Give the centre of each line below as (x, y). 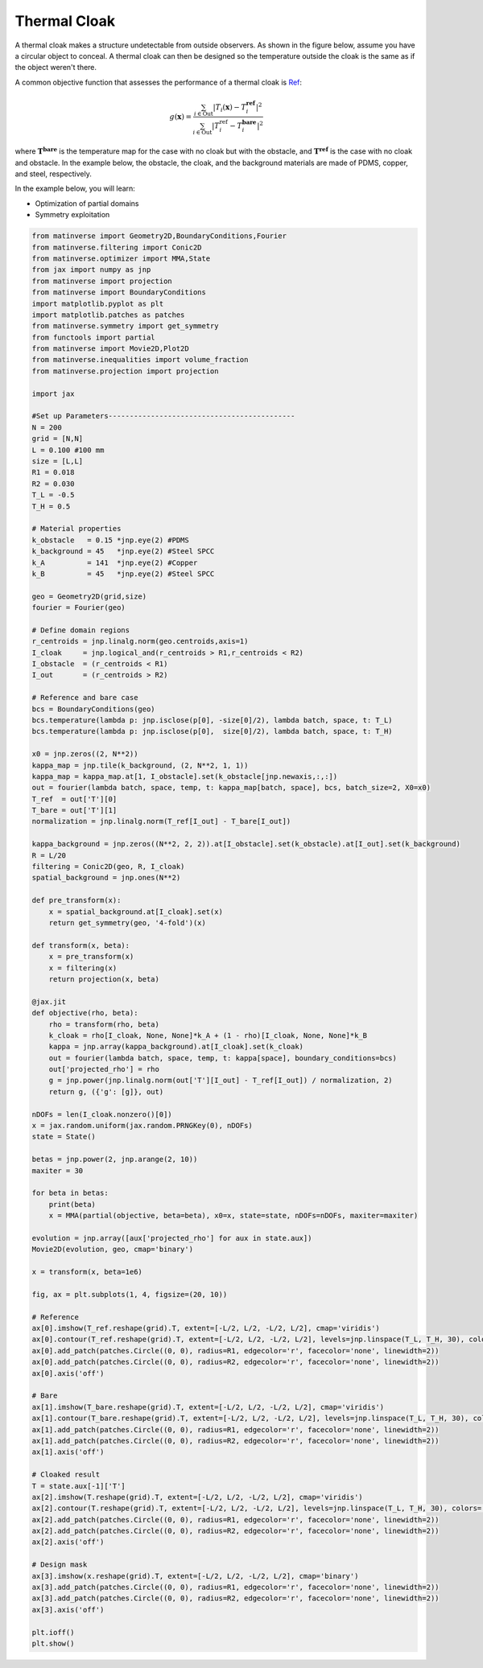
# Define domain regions (81, 630)
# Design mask (60, 1565)
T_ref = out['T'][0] (74, 799)
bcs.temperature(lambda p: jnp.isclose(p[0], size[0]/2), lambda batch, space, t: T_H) (213, 731)
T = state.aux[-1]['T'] (79, 1486)
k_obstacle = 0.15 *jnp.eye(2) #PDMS (110, 540)
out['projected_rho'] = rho (104, 1069)
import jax (53, 393)
